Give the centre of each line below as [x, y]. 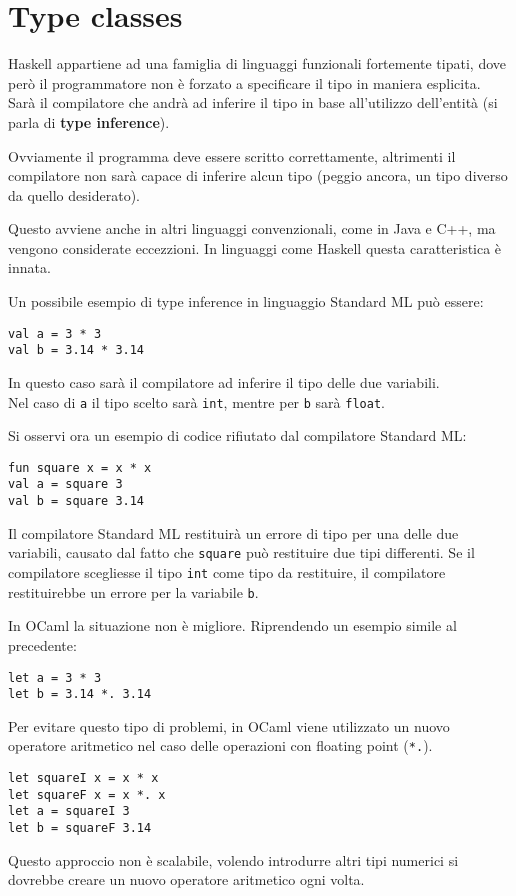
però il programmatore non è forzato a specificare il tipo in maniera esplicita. [244, 82]
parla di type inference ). [89, 121]
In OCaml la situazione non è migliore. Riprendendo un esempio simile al [232, 625]
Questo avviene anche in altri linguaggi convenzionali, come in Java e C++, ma [252, 228]
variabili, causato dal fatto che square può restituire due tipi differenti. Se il [241, 552]
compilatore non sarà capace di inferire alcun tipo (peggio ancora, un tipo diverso [258, 175]
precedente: [42, 644]
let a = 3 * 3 [55, 677]
